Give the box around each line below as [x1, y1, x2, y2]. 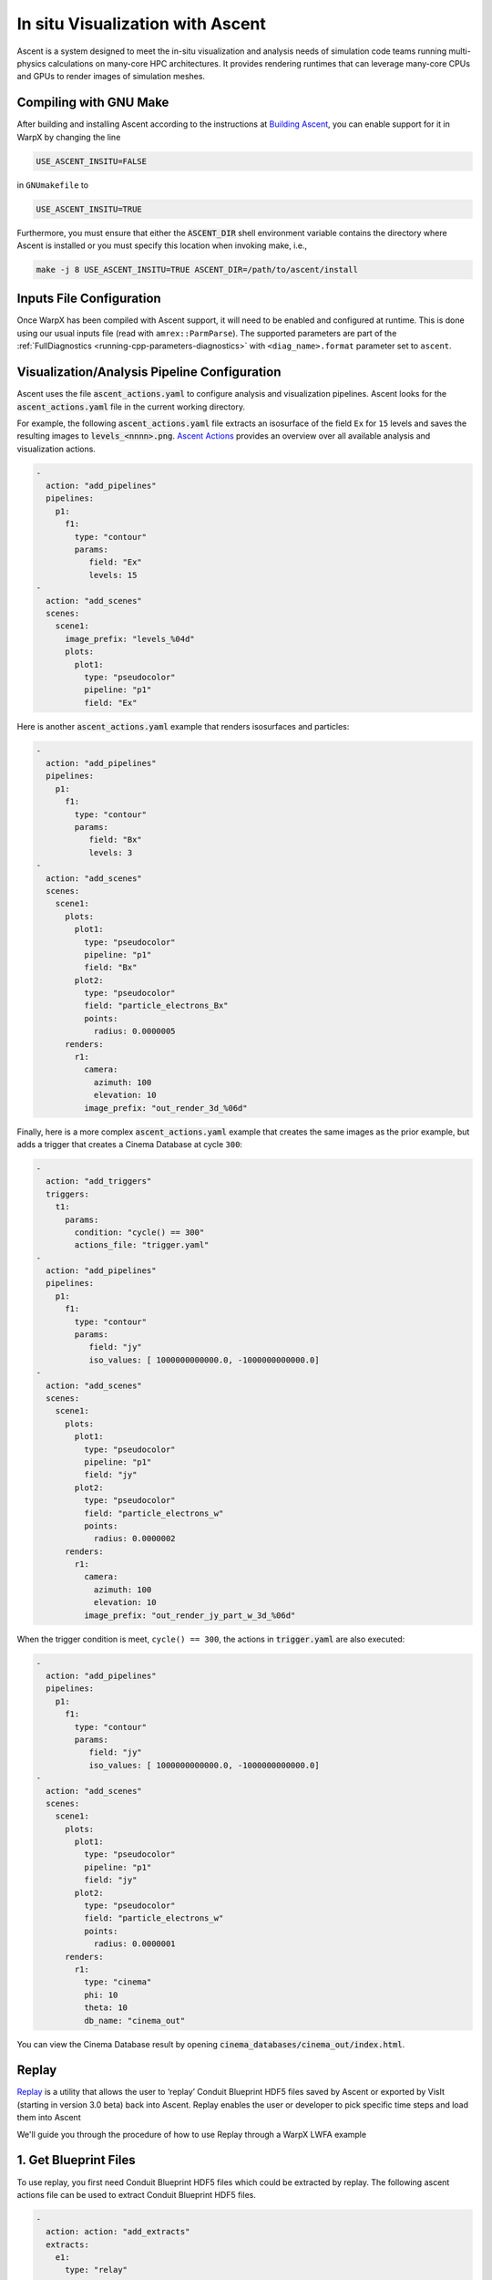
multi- [448, 46, 471, 57]
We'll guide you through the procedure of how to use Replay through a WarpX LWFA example [16, 2129, 367, 2140]
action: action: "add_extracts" [46, 2226, 190, 2237]
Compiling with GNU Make [16, 95, 169, 110]
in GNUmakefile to [16, 179, 89, 191]
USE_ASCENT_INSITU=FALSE [36, 156, 148, 166]
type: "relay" [65, 2264, 128, 2275]
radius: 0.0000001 [93, 1939, 177, 1949]
